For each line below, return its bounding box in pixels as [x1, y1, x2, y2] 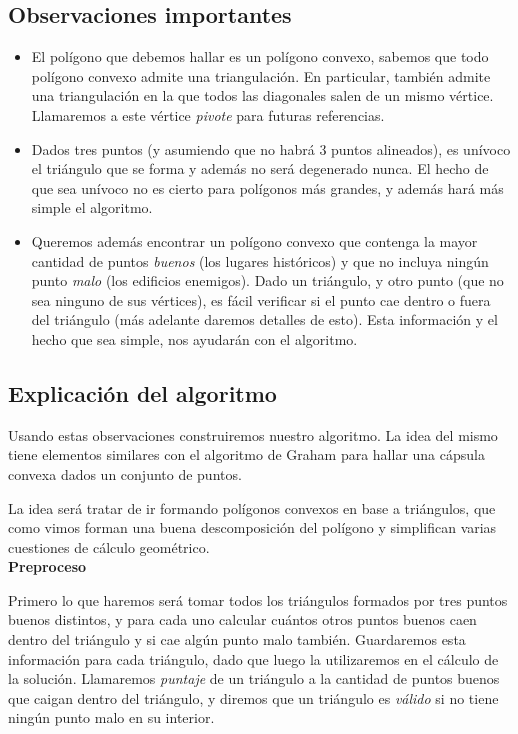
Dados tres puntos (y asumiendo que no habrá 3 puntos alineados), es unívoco [31, 138, 511, 159]
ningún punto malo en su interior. [8, 707, 215, 728]
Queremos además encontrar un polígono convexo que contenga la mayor [31, 230, 478, 251]
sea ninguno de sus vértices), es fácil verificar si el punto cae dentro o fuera [31, 289, 491, 310]
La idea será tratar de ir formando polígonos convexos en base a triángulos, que [8, 497, 496, 518]
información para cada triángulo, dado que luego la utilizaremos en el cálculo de [8, 648, 499, 669]
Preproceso [8, 556, 87, 577]
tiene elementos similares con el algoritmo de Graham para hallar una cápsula [8, 444, 485, 465]
